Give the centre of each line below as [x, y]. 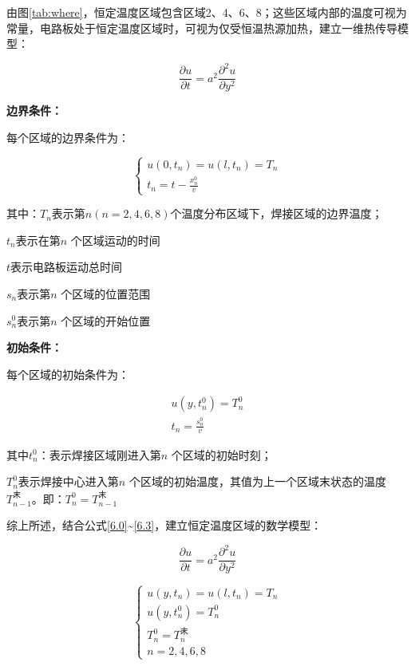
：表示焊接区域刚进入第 [99, 454]
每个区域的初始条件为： [68, 374]
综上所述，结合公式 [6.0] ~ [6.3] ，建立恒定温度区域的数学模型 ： [164, 525]
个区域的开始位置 [106, 320]
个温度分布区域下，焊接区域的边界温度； [277, 213]
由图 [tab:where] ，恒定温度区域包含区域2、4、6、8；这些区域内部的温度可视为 [207, 12]
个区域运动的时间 [115, 240]
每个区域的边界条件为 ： [68, 137]
